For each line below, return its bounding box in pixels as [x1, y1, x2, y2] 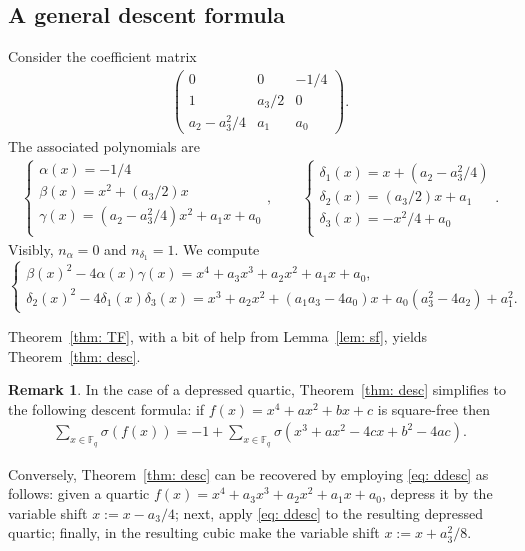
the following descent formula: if [8, 398, 205, 419]
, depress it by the [381, 483, 493, 504]
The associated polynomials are [8, 136, 200, 157]
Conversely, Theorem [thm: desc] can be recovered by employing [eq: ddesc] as [8, 463, 489, 484]
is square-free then [377, 398, 490, 419]
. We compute [174, 238, 260, 259]
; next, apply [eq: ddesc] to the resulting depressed [174, 502, 483, 523]
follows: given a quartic [8, 483, 150, 504]
